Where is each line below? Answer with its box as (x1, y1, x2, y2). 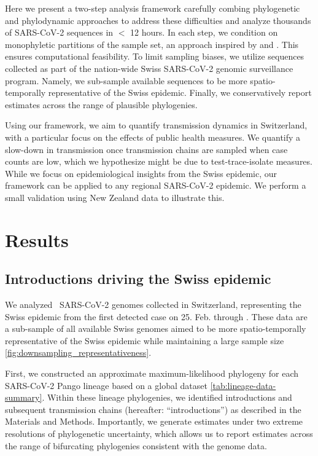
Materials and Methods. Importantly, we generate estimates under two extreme (5, 415, 303, 428)
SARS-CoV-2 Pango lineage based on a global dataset (5, 379, 207, 391)
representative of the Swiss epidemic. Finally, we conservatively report (48, 86, 312, 99)
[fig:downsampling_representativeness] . (5, 346, 152, 359)
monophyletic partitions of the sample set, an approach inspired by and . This (5, 37, 299, 50)
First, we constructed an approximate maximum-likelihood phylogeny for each (5, 367, 299, 380)
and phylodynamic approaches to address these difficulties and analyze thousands (5, 14, 311, 26)
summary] (5, 391, 42, 404)
